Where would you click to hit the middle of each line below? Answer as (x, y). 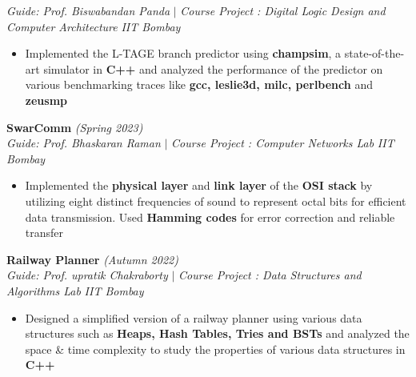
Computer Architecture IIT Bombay (94, 26)
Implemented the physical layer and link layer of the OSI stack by (199, 185)
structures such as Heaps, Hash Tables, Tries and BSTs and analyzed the (217, 333)
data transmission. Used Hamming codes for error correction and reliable (210, 217)
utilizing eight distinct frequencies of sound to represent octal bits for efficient (216, 201)
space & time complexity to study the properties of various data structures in (215, 349)
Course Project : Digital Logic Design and (283, 10)
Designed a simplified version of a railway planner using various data (194, 317)
